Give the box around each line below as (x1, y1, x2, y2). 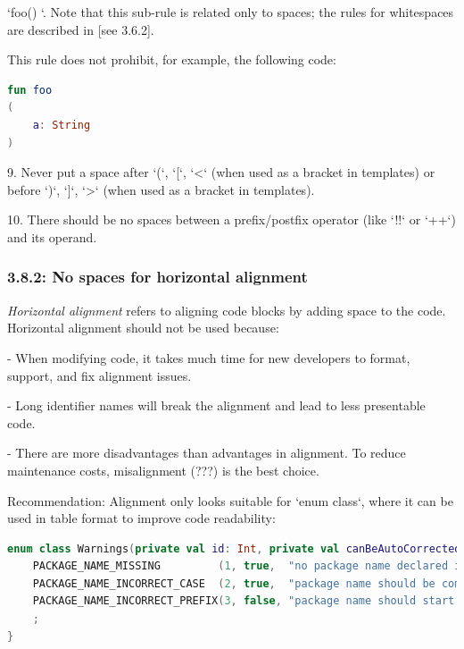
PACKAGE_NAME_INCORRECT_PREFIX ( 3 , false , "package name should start (32, 594, 455, 608)
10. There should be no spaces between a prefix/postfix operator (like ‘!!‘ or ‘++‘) (7, 210, 456, 229)
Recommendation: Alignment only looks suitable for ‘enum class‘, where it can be (7, 491, 453, 510)
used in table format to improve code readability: (7, 509, 276, 527)
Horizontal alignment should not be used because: (7, 318, 279, 337)
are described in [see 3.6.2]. (7, 20, 154, 38)
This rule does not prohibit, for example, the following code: (7, 50, 336, 69)
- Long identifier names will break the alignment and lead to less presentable (7, 396, 426, 415)
